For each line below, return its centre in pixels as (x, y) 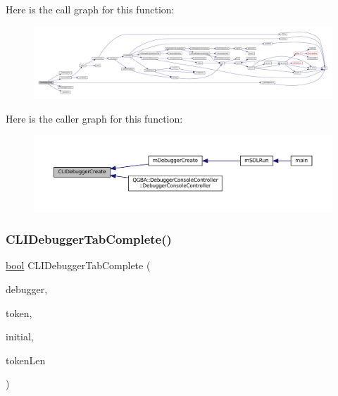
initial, (20, 336)
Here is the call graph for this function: (90, 9)
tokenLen (26, 360)
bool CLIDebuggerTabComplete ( (78, 265)
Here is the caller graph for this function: (94, 118)
